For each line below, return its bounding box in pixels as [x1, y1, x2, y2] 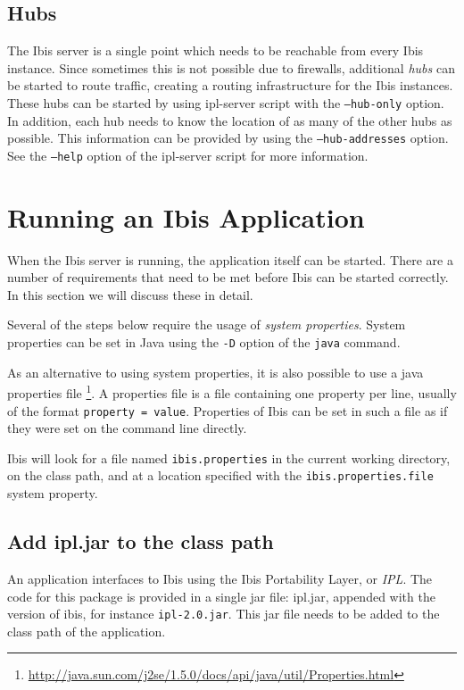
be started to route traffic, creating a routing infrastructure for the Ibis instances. [7, 76, 453, 95]
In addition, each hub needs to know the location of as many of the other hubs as [7, 111, 452, 129]
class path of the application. [7, 621, 166, 640]
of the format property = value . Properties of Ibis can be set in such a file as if [7, 401, 448, 420]
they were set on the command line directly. [7, 419, 247, 437]
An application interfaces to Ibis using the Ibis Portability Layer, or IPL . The [7, 569, 433, 587]
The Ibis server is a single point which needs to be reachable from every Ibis [7, 41, 424, 60]
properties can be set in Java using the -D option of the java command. [7, 333, 401, 352]
